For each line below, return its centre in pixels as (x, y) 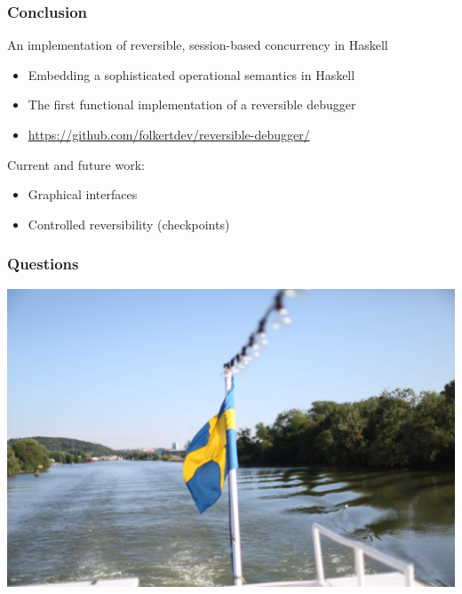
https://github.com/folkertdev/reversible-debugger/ (169, 134)
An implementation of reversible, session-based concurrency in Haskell (198, 45)
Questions (43, 264)
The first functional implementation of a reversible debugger (192, 104)
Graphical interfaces (83, 194)
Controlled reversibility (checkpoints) (129, 224)
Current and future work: (76, 164)
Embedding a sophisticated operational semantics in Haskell (191, 74)
